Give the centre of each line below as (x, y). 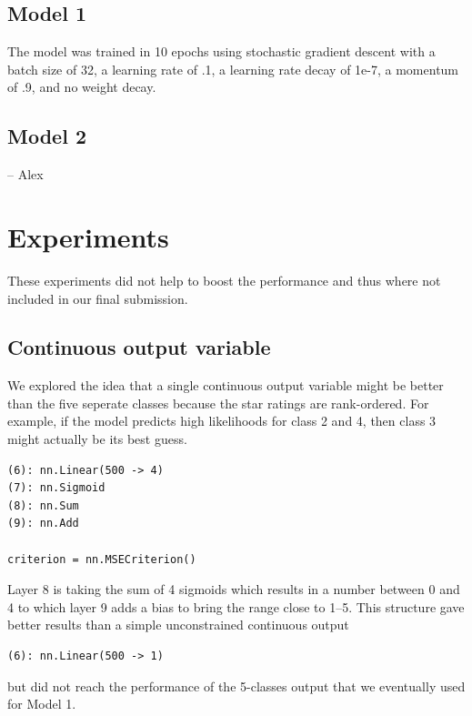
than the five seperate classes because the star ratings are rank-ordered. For (218, 403)
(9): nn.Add (43, 524)
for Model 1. (42, 704)
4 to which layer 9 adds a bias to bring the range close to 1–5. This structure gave (236, 606)
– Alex (25, 174)
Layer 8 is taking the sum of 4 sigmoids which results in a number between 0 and (234, 589)
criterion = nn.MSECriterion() (102, 559)
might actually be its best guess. (97, 439)
